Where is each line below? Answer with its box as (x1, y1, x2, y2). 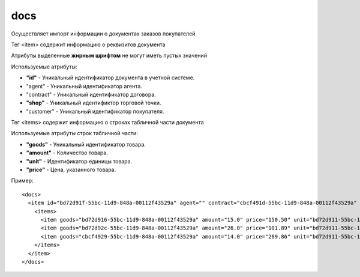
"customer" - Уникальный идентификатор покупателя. (26, 108, 164, 115)
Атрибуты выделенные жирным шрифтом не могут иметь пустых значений (11, 52, 207, 59)
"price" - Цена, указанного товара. (26, 166, 116, 174)
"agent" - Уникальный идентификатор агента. (26, 82, 142, 90)
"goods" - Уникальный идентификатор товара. (26, 141, 146, 148)
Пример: (11, 177, 34, 184)
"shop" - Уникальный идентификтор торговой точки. (26, 99, 161, 106)
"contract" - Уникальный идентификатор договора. (26, 91, 156, 98)
